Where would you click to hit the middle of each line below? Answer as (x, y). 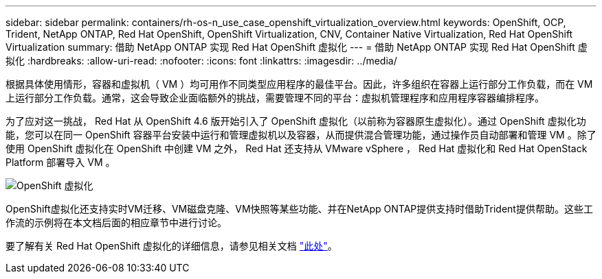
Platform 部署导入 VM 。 (60, 162)
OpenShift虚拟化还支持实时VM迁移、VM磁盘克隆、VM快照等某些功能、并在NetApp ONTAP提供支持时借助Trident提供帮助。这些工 (299, 209)
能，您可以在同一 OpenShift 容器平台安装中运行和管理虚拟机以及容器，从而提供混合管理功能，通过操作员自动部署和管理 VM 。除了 (301, 135)
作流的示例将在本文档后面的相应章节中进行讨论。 (116, 222)
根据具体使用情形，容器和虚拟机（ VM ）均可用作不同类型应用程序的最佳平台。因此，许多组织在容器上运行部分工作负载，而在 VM (299, 84)
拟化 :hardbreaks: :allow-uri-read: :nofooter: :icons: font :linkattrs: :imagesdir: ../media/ (201, 61)
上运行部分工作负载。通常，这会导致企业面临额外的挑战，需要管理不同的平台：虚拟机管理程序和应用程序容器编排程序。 (275, 98)
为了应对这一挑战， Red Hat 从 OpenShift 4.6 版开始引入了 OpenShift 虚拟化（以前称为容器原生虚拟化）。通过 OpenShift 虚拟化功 (296, 121)
